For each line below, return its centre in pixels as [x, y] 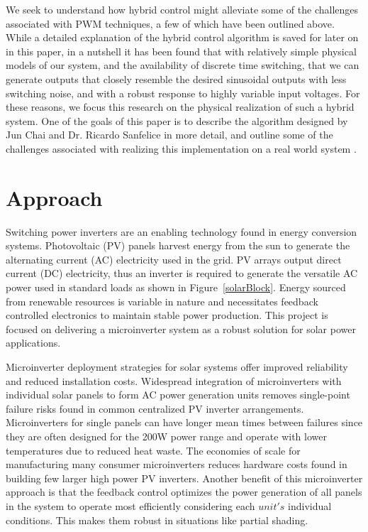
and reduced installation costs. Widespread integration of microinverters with [174, 380]
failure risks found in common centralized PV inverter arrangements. [155, 408]
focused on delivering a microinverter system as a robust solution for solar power [181, 329]
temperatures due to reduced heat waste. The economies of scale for [153, 450]
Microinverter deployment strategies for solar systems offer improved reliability [177, 367]
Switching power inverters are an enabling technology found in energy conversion [182, 231]
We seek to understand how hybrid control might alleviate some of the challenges [182, 9]
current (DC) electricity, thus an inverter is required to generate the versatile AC [182, 273]
